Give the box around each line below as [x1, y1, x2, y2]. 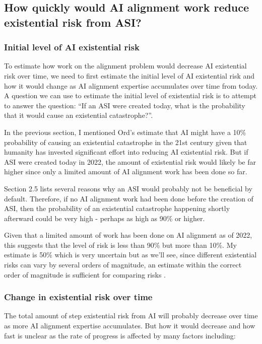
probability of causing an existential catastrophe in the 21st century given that [4, 136, 247, 147]
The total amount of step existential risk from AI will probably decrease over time [4, 310, 258, 321]
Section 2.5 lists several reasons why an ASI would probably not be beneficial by [4, 183, 252, 193]
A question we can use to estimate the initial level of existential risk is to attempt [4, 90, 256, 101]
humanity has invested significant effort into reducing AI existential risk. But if [4, 147, 248, 157]
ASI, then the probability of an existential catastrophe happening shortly [4, 203, 230, 214]
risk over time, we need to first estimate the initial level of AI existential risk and [4, 70, 255, 81]
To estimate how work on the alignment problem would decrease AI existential [4, 60, 247, 71]
